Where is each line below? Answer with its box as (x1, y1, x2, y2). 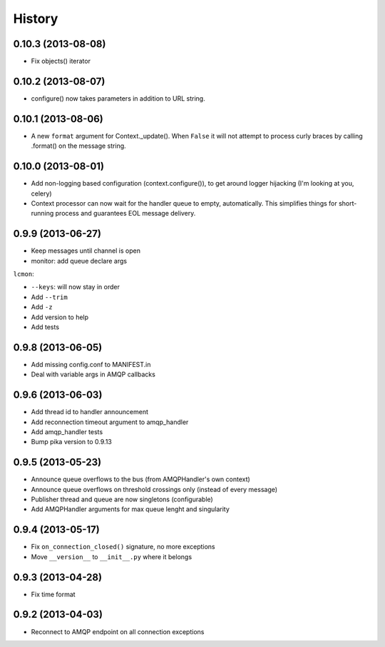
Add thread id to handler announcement (31, 408, 149, 416)
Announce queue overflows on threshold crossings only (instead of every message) (31, 485, 278, 493)
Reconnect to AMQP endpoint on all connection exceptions (31, 627, 205, 636)
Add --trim (31, 293, 68, 301)
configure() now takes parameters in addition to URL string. (31, 94, 206, 103)
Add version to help (31, 313, 89, 321)
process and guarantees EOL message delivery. (55, 209, 196, 218)
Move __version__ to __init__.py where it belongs (31, 552, 192, 561)
